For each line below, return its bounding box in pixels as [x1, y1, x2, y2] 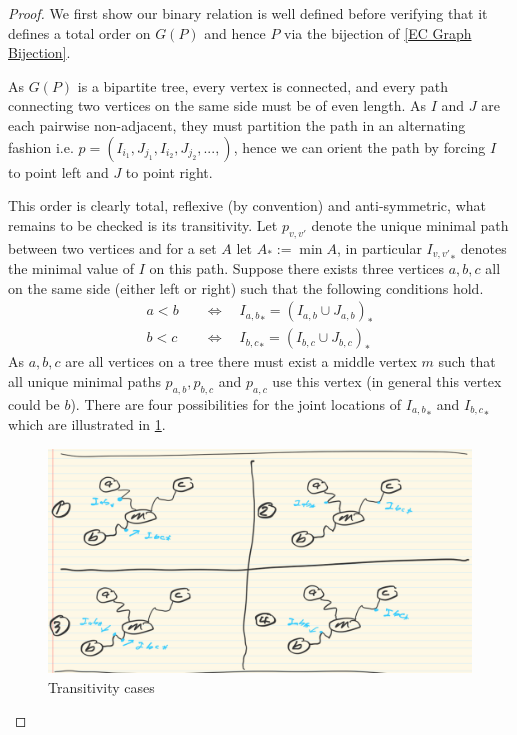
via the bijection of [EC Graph [284, 22, 472, 43]
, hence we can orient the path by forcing [233, 136, 486, 157]
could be [8, 393, 60, 414]
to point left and [8, 161, 109, 182]
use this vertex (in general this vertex [272, 370, 502, 391]
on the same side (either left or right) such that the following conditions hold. [8, 277, 484, 298]
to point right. [125, 161, 213, 182]
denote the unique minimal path [311, 214, 509, 235]
